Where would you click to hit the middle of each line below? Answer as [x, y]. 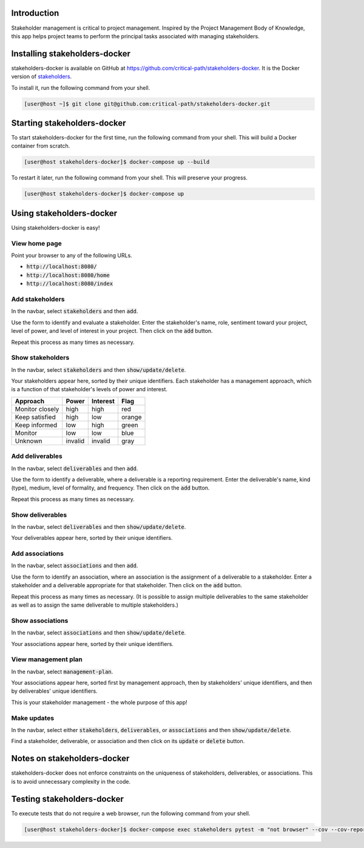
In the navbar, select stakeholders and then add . [75, 311]
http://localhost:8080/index [70, 284]
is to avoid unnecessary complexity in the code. [71, 781]
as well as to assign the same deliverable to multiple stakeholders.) [95, 605]
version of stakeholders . [42, 76]
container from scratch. [41, 146]
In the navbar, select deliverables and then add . [75, 468]
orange [132, 417]
